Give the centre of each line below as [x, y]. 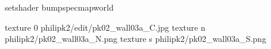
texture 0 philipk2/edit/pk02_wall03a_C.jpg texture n [105, 27]
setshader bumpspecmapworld [59, 7]
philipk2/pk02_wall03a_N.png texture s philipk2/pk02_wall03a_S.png [135, 39]
